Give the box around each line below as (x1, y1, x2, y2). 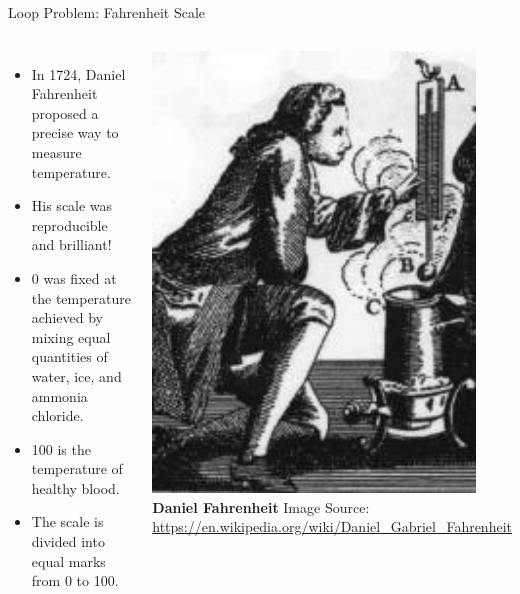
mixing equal (31, 326, 111, 347)
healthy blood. (31, 477, 120, 498)
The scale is (31, 511, 104, 532)
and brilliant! (31, 234, 112, 255)
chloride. (31, 405, 84, 426)
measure (31, 141, 82, 162)
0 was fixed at (31, 267, 117, 288)
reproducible (31, 214, 108, 235)
